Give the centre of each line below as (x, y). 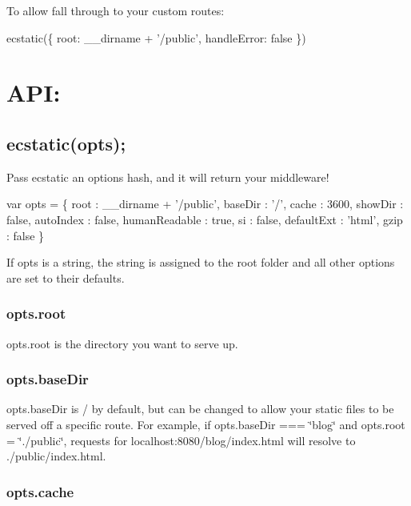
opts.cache (40, 491)
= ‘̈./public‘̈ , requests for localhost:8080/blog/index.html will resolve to (181, 440)
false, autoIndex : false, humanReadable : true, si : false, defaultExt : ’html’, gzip (205, 219)
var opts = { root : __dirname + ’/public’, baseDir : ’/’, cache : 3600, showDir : (205, 204)
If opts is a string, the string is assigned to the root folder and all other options (201, 262)
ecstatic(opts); (66, 143)
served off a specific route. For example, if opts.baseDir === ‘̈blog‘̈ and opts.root (206, 424)
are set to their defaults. (66, 277)
